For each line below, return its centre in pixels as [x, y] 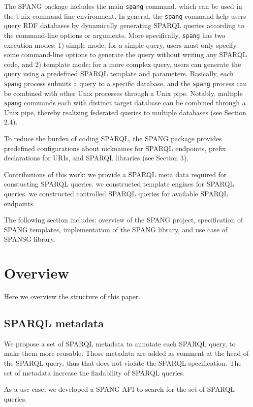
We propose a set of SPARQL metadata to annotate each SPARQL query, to [120, 343]
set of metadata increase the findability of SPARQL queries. [95, 372]
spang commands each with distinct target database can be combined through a [125, 103]
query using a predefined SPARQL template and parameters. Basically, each [119, 74]
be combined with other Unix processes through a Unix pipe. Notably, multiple [123, 93]
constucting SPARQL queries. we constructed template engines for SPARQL [119, 184]
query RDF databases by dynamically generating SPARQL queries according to [124, 25]
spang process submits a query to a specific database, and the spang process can [126, 83]
